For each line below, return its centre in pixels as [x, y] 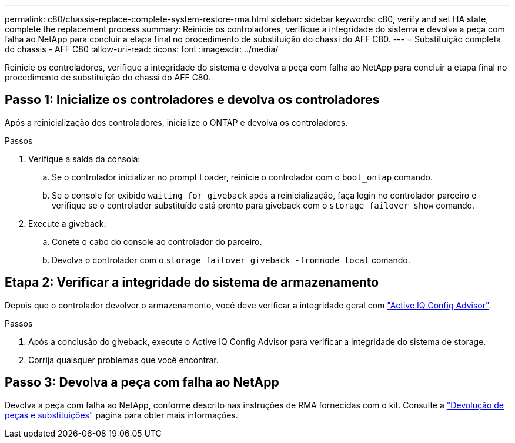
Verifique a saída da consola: [84, 159]
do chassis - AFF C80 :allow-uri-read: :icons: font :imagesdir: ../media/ [142, 49]
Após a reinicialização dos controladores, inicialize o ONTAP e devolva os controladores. [176, 122]
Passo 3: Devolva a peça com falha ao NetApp [142, 382]
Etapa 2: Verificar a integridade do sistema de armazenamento [192, 283]
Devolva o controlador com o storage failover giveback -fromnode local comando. [231, 260]
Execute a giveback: [67, 223]
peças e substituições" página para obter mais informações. [121, 415]
